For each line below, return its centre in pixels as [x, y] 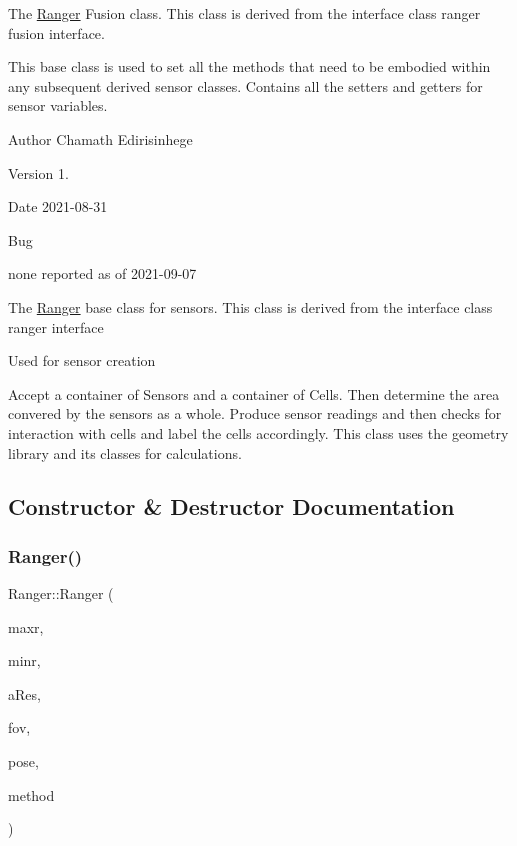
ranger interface [56, 326]
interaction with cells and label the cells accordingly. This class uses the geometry [258, 432]
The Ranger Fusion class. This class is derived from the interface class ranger [244, 13]
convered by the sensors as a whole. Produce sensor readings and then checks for [255, 413]
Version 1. [38, 172]
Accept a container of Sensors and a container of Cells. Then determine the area [254, 393]
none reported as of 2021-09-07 [102, 273]
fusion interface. [56, 32]
